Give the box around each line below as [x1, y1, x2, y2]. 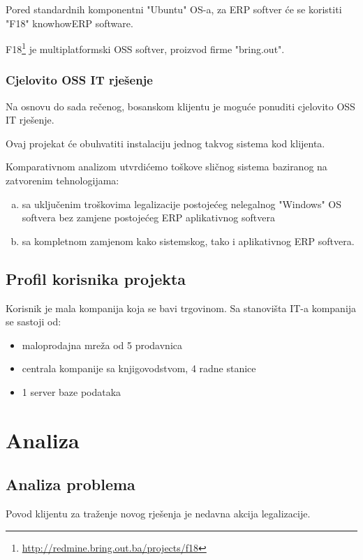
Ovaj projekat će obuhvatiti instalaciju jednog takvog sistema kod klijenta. [6, 135, 325, 150]
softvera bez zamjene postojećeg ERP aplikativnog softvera [22, 210, 275, 225]
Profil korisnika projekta [6, 267, 186, 289]
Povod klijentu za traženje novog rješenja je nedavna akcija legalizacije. [6, 506, 311, 521]
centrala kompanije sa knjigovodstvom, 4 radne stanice [22, 361, 256, 376]
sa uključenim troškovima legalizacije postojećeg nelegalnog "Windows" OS [22, 196, 342, 211]
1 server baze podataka [22, 384, 121, 399]
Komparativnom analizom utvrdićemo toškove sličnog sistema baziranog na [6, 159, 327, 174]
